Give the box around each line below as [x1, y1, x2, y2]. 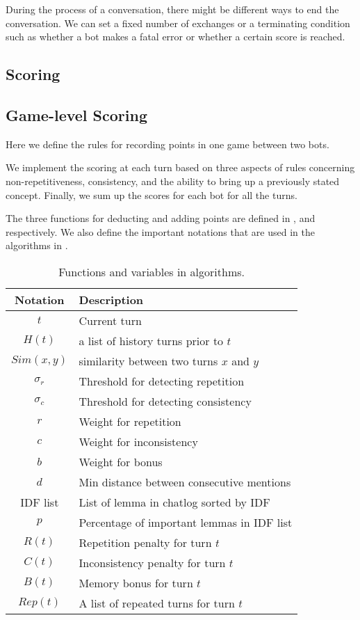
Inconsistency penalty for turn [79, 554, 226, 571]
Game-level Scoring [6, 104, 147, 125]
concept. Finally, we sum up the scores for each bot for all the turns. [6, 187, 297, 202]
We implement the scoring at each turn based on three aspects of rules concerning [6, 160, 355, 175]
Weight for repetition [79, 413, 181, 429]
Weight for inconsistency [79, 433, 198, 450]
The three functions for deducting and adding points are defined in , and [6, 211, 316, 225]
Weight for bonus [79, 453, 163, 470]
